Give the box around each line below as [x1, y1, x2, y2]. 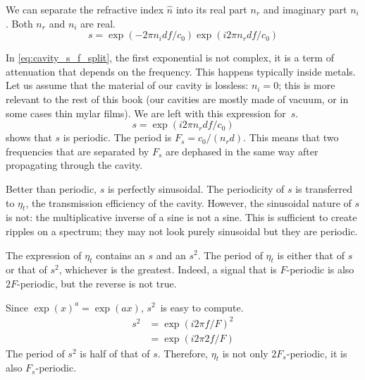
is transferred [295, 181, 352, 196]
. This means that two [243, 130, 339, 145]
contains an [96, 247, 145, 262]
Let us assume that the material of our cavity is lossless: [6, 78, 249, 93]
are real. [80, 16, 116, 30]
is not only [222, 345, 268, 360]
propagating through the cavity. [6, 158, 143, 172]
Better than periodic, [6, 181, 97, 196]
